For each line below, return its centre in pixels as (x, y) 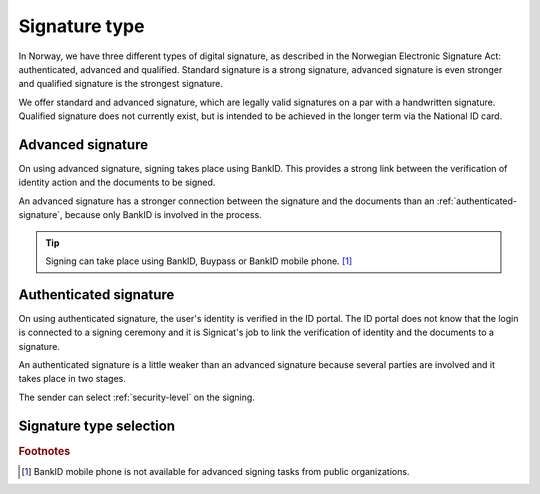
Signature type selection (96, 425)
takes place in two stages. (72, 379)
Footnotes (44, 451)
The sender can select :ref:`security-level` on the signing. (136, 397)
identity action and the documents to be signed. (117, 182)
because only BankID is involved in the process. (163, 215)
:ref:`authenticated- (477, 201)
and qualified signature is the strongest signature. (121, 84)
